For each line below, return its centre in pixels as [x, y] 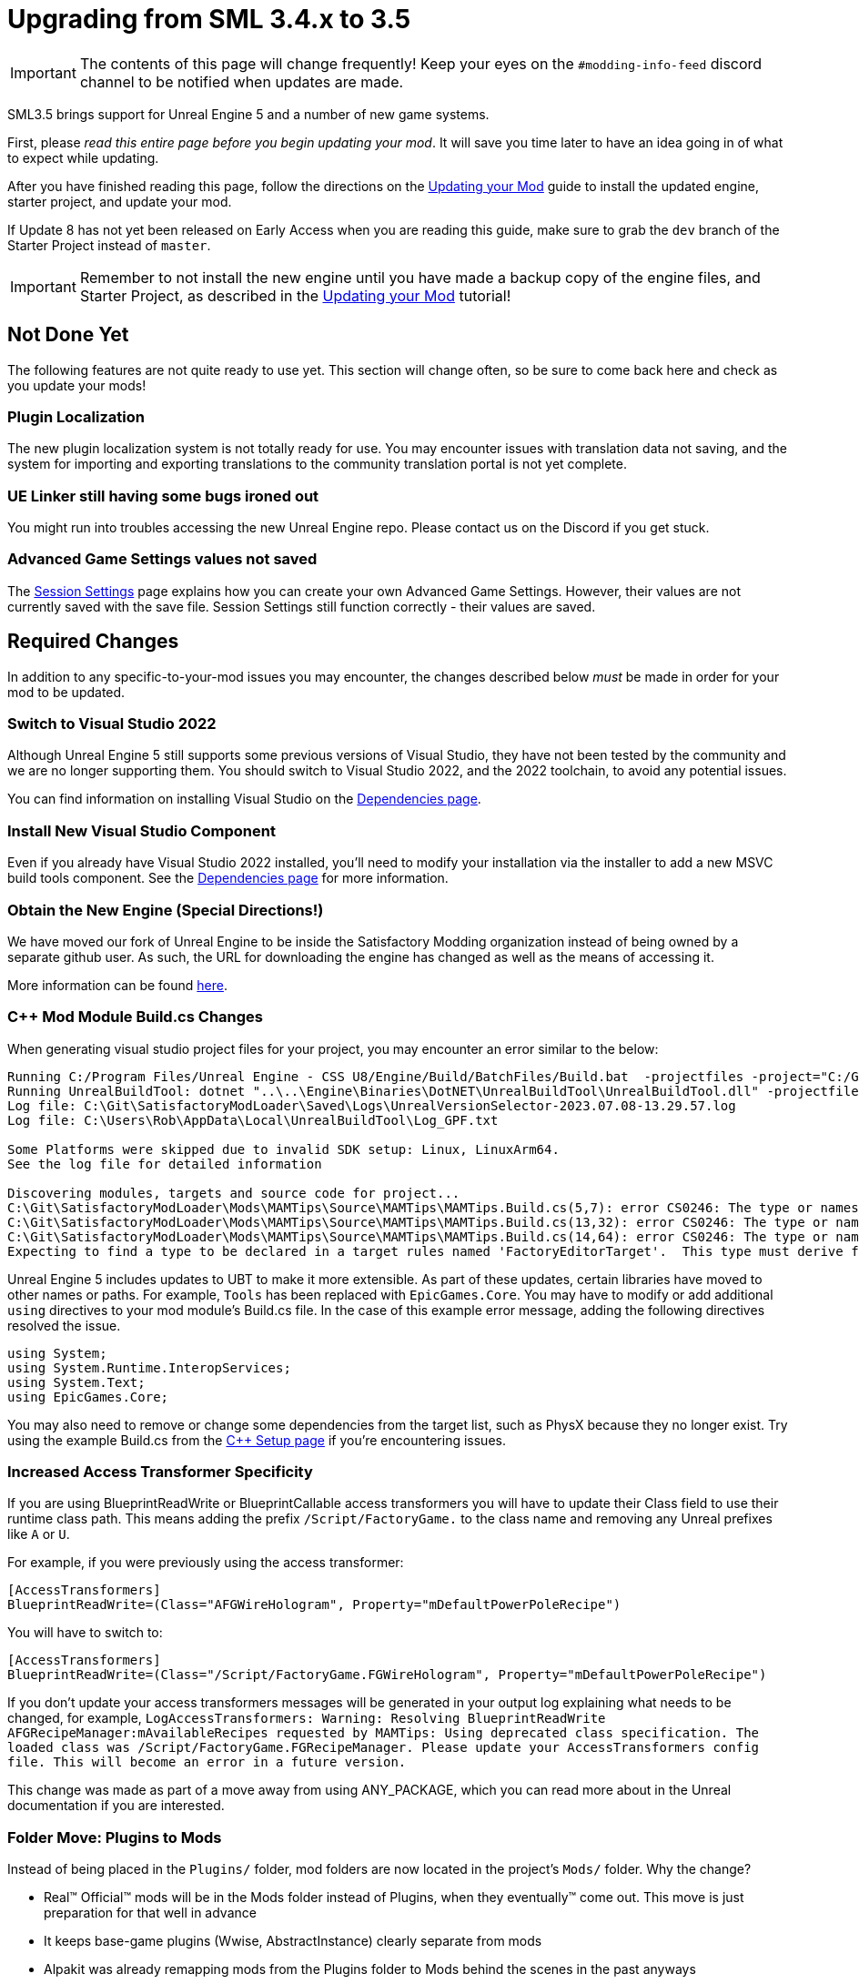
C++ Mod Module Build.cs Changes [135, 1017]
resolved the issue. [64, 1325]
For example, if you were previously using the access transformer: [206, 1563]
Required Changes [93, 642]
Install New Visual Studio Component [141, 830]
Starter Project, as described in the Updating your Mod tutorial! [295, 295]
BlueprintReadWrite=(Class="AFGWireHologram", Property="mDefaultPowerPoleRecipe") [314, 1605]
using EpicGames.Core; [88, 1397]
